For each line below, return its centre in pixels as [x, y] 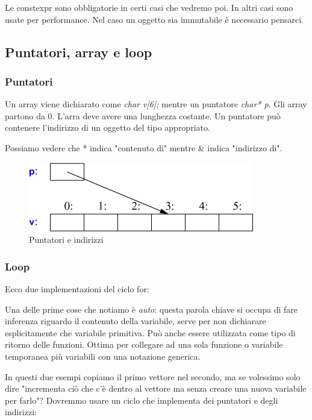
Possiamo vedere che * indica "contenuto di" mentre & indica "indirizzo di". [144, 147]
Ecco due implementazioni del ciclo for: [77, 288]
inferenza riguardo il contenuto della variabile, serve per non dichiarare [136, 321]
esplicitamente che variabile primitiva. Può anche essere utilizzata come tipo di [150, 332]
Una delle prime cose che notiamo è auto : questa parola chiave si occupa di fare [151, 309]
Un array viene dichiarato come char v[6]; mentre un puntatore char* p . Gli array [156, 104]
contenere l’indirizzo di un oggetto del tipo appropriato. [108, 127]
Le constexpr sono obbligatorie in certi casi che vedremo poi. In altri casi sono [149, 7]
